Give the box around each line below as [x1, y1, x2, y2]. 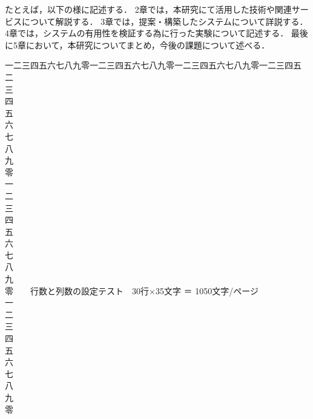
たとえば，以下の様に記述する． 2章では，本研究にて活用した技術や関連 [5, 3, 292, 15]
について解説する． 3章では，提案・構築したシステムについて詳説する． [21, 15, 308, 27]
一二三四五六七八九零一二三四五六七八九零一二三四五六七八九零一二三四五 [5, 59, 301, 71]
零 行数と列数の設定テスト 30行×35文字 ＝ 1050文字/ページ [5, 284, 259, 297]
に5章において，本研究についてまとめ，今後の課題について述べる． [5, 38, 270, 51]
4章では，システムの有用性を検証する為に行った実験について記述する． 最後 [5, 27, 308, 39]
